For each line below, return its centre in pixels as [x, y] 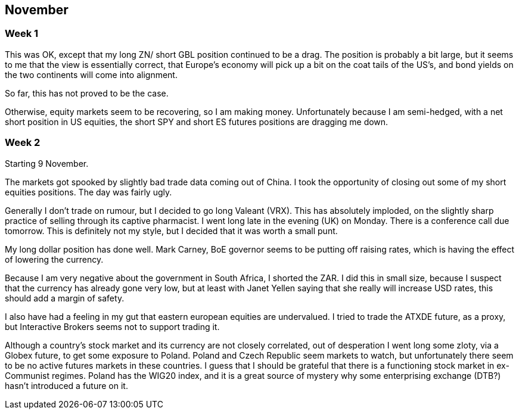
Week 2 [23, 143]
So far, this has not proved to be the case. [87, 93]
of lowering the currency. [54, 259]
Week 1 [22, 34]
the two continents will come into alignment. [91, 74]
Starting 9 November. [47, 163]
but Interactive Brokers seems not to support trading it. [112, 326]
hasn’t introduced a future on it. [66, 385]
